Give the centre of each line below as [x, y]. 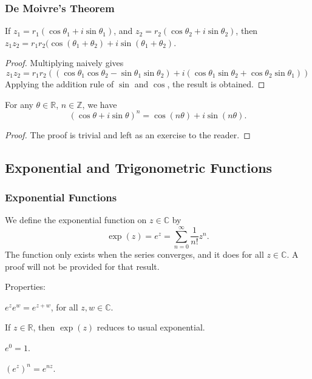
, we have [100, 104]
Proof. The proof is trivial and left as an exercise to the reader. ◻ [128, 134]
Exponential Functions [61, 197]
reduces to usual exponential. [151, 327]
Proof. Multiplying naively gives [64, 63]
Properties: [25, 287]
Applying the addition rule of [59, 84]
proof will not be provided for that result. [82, 266]
